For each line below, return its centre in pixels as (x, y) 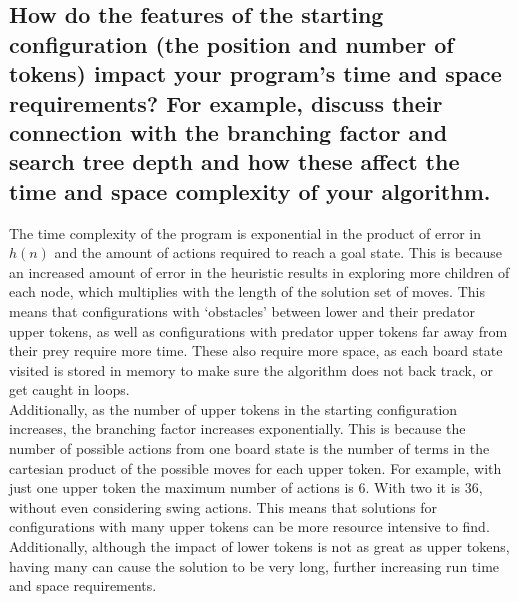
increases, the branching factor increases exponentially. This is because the (237, 428)
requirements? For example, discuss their (226, 102)
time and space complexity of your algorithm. (250, 190)
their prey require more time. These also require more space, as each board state (256, 350)
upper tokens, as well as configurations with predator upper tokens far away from (258, 330)
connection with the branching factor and (228, 131)
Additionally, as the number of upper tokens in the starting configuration (233, 408)
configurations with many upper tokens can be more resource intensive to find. (249, 526)
